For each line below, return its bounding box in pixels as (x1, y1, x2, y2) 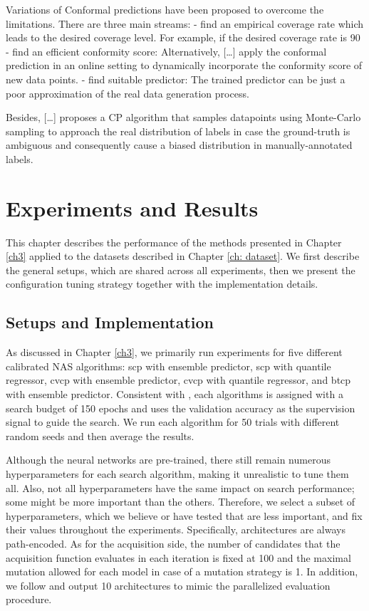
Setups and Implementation (6, 311, 214, 333)
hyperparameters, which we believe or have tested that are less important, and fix (6, 508, 363, 523)
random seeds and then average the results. (6, 428, 194, 443)
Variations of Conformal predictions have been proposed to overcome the (6, 2, 324, 16)
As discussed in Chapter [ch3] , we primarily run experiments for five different (6, 345, 343, 360)
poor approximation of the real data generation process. (6, 85, 249, 100)
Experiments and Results (6, 193, 259, 222)
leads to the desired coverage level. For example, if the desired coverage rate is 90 (6, 30, 360, 45)
